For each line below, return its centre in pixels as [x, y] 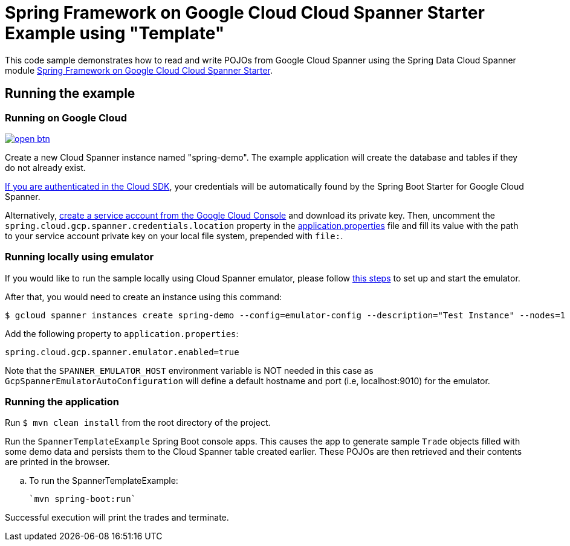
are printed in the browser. [57, 462]
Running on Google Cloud [66, 117]
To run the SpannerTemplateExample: [104, 481]
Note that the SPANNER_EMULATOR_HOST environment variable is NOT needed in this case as [189, 370]
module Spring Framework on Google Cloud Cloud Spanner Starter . [139, 70]
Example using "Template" [115, 33]
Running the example [70, 94]
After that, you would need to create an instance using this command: [144, 297]
